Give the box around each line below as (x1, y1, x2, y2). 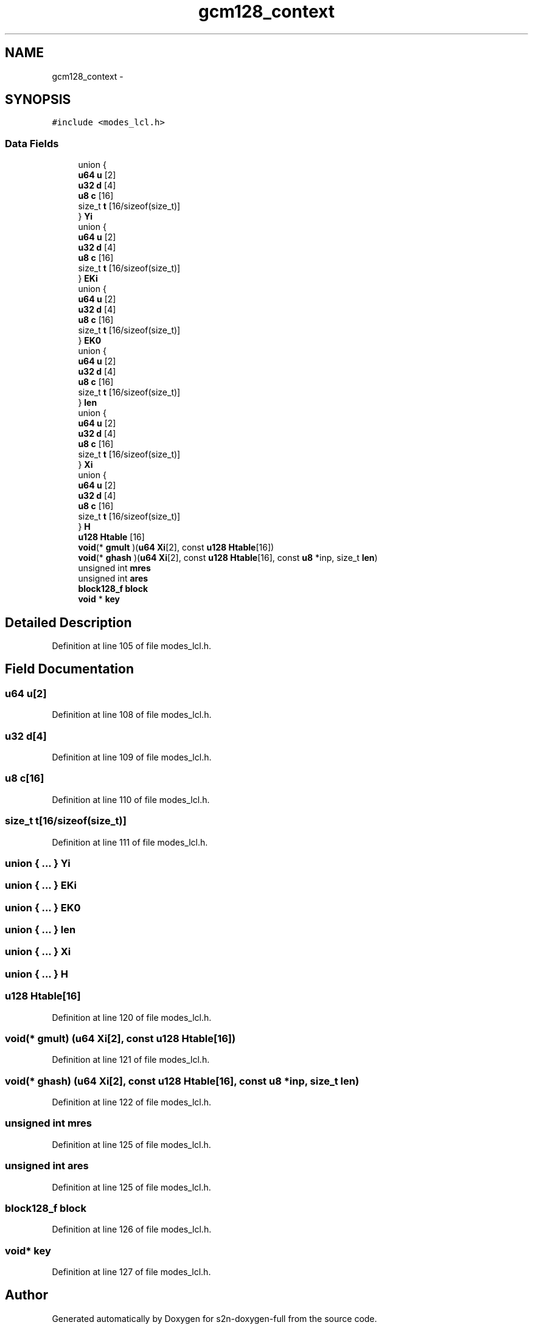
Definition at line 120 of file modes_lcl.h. (52, 1012, 212, 1023)
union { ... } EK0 (5, 901, 81, 914)
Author (5, 1287, 48, 1303)
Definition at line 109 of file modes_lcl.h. (52, 752, 212, 762)
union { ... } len (5, 923, 76, 936)
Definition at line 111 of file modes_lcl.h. (52, 836, 208, 847)
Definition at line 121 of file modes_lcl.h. (52, 1054, 210, 1065)
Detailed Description (5, 614, 132, 630)
